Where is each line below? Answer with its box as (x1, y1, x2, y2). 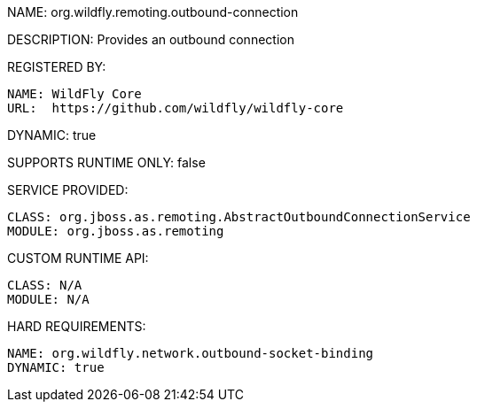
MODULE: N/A (7, 292, 90, 306)
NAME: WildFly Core (7, 87, 142, 101)
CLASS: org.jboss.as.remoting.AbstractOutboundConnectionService (7, 210, 471, 224)
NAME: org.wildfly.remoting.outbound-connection (7, 4, 299, 19)
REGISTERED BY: (7, 59, 106, 74)
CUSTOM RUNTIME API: (7, 251, 149, 266)
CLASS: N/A (7, 278, 82, 292)
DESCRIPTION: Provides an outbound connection (7, 32, 294, 47)
